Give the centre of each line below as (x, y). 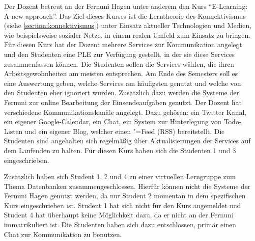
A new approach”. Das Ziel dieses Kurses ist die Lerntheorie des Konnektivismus (125, 15)
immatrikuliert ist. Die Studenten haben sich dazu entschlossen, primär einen (120, 225)
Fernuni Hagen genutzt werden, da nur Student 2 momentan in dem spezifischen (125, 196)
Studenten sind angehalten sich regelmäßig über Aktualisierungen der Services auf (127, 141)
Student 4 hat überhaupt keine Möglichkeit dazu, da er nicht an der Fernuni (119, 215)
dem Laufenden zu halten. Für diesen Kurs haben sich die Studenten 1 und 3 (120, 150)
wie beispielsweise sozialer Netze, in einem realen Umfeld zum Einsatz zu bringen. (127, 35)
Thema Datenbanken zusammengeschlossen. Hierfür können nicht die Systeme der (127, 186)
